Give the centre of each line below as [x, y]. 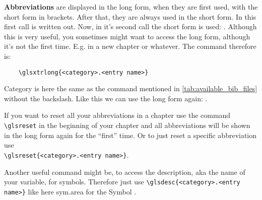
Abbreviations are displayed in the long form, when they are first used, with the [131, 7]
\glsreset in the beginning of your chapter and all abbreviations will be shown [127, 125]
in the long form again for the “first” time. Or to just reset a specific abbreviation [130, 135]
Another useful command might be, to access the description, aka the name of [125, 172]
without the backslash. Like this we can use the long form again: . [106, 98]
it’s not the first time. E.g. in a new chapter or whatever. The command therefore [130, 46]
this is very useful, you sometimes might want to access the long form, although [127, 36]
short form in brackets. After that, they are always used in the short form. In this [130, 16]
